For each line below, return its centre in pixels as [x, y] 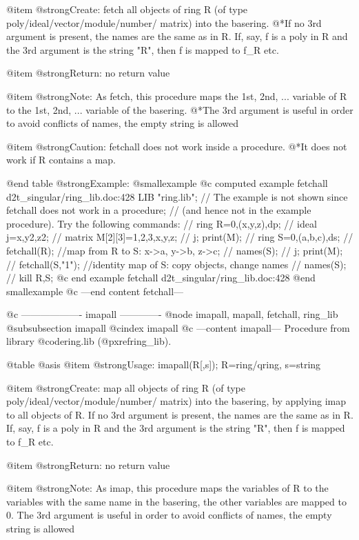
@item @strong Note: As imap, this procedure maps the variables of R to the [167, 488]
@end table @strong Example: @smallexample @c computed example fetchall [167, 182]
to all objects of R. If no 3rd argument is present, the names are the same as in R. [180, 414]
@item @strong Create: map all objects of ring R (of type [126, 387]
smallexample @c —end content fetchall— [95, 291]
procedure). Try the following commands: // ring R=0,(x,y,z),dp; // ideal [162, 223]
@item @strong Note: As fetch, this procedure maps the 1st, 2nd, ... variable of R [177, 96]
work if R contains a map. [61, 160]
